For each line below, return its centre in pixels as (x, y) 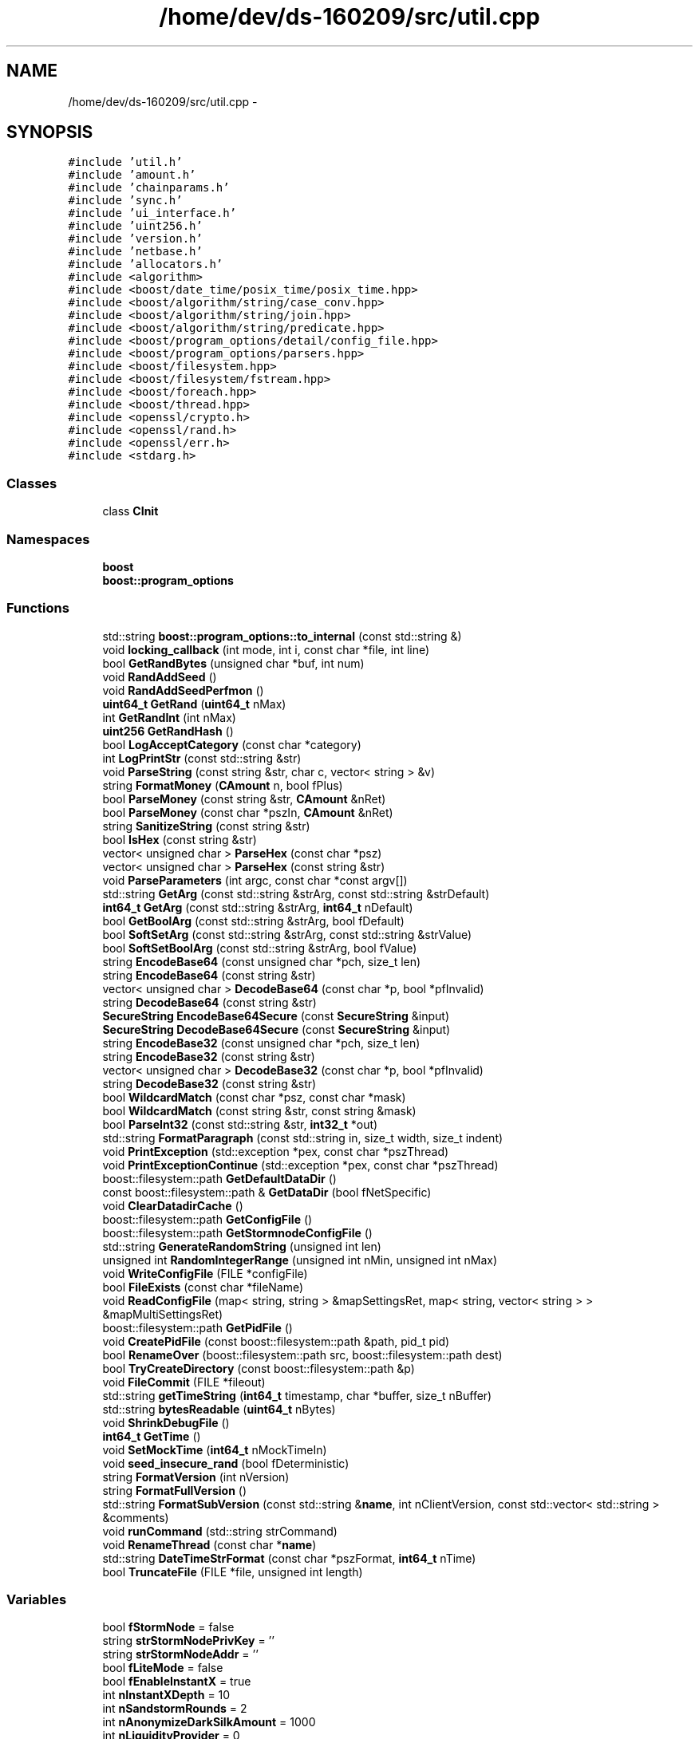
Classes (32, 483)
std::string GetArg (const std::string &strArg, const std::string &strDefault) (296, 893)
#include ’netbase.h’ (135, 252)
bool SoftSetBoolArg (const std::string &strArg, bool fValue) (260, 948)
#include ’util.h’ (125, 162)
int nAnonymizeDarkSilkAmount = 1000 (209, 1722)
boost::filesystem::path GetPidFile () (197, 1327)
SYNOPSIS (50, 132)
